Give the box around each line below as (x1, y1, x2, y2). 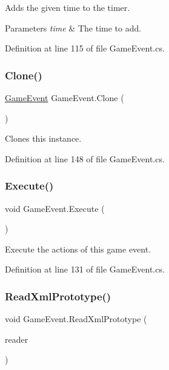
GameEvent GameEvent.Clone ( (5, 91, 124, 104)
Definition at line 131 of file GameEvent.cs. (5, 263, 165, 276)
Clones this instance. (5, 132, 82, 145)
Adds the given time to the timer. (5, 1, 130, 13)
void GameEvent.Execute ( (5, 202, 105, 214)
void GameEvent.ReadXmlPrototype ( (5, 312, 147, 325)
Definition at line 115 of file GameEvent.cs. (5, 42, 165, 55)
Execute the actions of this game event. (5, 242, 151, 255)
